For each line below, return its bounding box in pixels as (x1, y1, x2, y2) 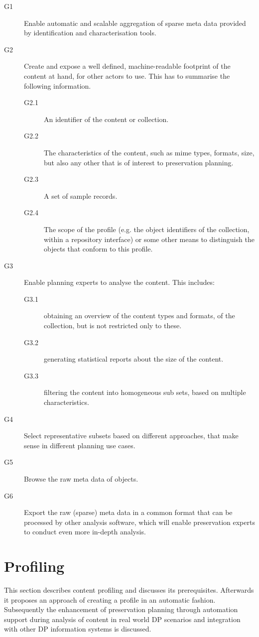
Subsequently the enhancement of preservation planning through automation (4, 604, 238, 615)
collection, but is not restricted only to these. (44, 320, 182, 331)
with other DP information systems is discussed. (4, 624, 151, 634)
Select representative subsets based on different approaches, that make (24, 430, 239, 441)
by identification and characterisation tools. (24, 27, 156, 38)
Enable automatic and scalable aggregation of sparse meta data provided (24, 17, 246, 28)
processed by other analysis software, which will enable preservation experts (24, 516, 255, 527)
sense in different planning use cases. (24, 440, 135, 450)
